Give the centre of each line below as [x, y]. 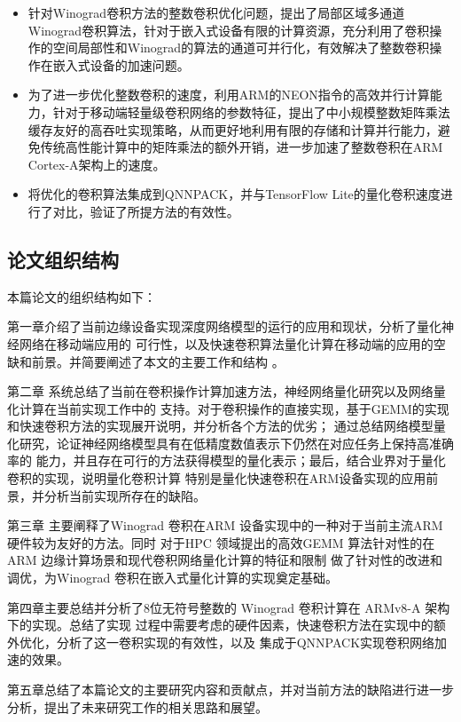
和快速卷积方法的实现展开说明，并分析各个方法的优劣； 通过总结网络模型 [220, 426]
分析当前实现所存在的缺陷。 [125, 495]
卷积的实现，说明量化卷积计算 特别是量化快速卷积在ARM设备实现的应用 [217, 478]
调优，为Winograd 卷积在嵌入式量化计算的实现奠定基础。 [173, 578]
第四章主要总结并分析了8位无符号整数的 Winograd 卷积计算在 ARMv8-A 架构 [229, 607]
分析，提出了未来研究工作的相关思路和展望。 [137, 706]
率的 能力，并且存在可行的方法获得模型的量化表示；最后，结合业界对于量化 [227, 460]
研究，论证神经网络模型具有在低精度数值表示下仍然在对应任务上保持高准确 [236, 443]
